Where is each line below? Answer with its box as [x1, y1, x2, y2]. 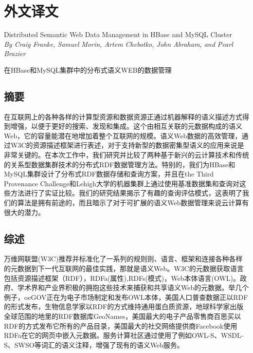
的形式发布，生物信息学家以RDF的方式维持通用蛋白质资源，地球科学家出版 [4, 301, 244, 312]
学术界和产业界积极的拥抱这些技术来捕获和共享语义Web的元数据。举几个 [17, 282, 249, 293]
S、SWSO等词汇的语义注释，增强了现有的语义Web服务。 [4, 339, 184, 350]
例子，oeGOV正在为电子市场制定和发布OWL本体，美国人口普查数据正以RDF [4, 292, 248, 302]
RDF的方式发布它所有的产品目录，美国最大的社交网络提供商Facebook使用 [4, 320, 237, 331]
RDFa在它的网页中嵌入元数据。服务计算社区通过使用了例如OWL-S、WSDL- [4, 330, 244, 340]
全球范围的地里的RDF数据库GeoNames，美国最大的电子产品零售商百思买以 [4, 311, 241, 321]
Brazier [4, 48, 26, 59]
